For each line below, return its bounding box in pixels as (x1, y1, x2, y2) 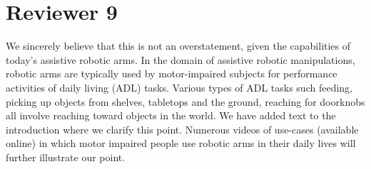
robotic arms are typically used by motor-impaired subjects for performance (6, 66, 337, 81)
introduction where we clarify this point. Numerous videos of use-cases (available (6, 121, 359, 136)
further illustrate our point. (6, 149, 126, 164)
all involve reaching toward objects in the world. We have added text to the (6, 108, 336, 123)
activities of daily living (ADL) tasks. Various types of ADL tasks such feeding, (6, 80, 352, 94)
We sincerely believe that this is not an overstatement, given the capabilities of (6, 38, 351, 53)
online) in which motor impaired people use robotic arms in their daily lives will (6, 136, 356, 151)
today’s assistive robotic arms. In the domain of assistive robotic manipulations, (6, 52, 355, 67)
